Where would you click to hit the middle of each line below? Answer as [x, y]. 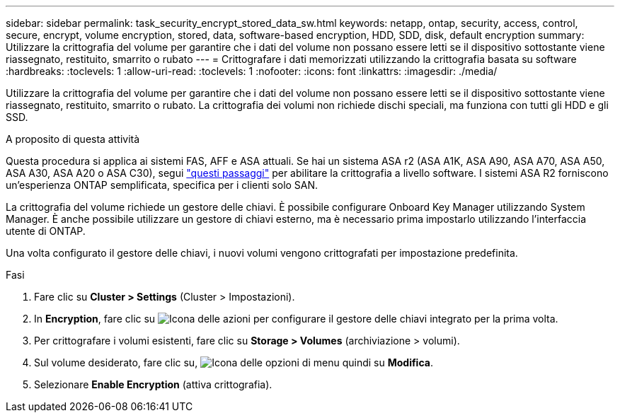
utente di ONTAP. [46, 231]
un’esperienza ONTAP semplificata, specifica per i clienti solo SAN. [162, 185]
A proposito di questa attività [73, 139]
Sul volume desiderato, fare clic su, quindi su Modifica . [234, 362]
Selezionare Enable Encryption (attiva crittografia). [153, 384]
